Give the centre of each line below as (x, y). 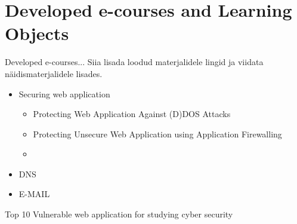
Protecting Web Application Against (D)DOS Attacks (132, 114)
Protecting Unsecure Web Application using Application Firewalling (157, 134)
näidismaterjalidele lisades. (54, 73)
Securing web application (64, 93)
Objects (37, 33)
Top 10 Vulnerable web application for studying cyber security (119, 214)
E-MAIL (34, 194)
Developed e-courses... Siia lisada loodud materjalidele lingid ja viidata (134, 62)
